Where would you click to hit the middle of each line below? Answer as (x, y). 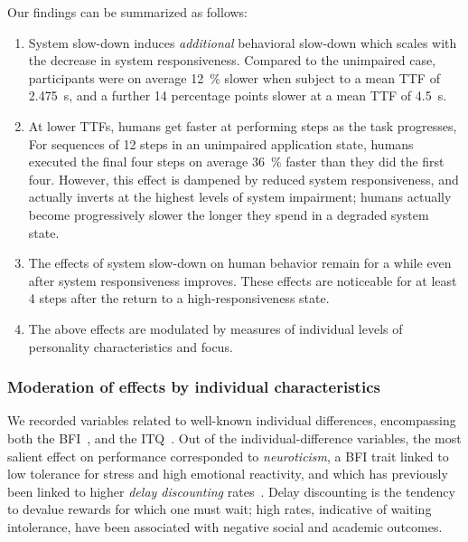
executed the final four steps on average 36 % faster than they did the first (236, 162)
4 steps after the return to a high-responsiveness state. (179, 298)
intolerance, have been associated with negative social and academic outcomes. (225, 526)
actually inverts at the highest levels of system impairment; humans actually (240, 197)
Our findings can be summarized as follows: (127, 12)
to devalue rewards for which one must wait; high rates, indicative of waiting (220, 509)
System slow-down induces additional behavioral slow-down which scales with (243, 42)
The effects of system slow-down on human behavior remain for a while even (240, 263)
